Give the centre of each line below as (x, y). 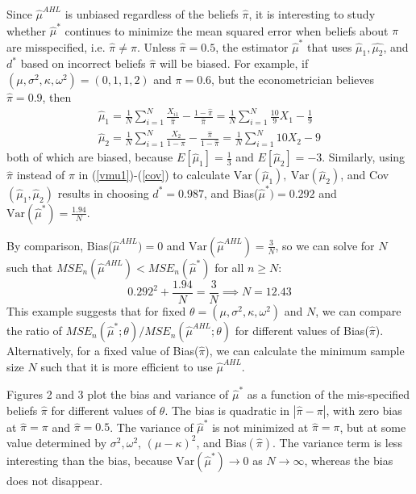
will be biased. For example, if (234, 63)
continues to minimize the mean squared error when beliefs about (227, 30)
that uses (329, 46)
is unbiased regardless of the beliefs (152, 14)
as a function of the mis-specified (329, 394)
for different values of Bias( (302, 331)
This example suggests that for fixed (96, 311)
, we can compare (358, 311)
